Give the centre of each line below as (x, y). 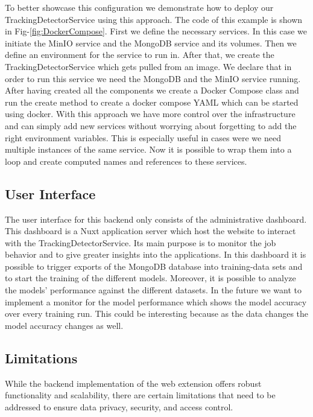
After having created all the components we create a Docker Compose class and (152, 90)
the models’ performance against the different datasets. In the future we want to (153, 290)
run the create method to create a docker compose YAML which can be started (152, 102)
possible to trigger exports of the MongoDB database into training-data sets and (154, 266)
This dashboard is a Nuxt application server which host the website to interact (150, 231)
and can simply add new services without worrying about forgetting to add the (151, 125)
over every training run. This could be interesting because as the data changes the (157, 314)
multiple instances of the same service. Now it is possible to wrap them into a (148, 149)
